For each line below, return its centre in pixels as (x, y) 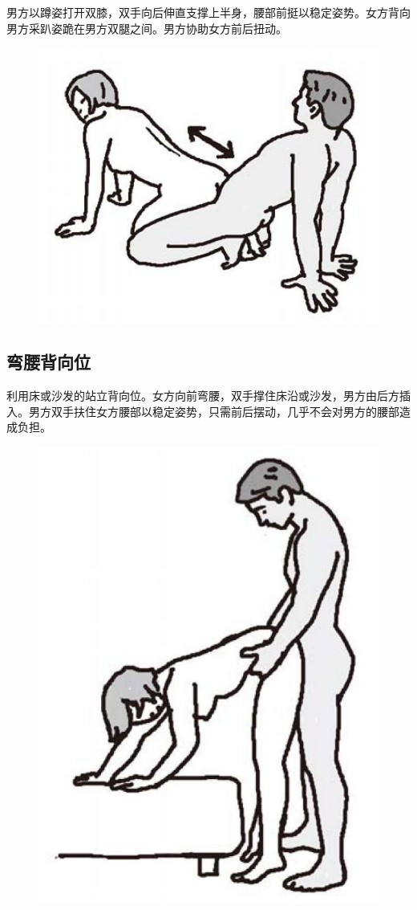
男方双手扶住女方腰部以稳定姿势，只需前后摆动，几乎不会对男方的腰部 (214, 411)
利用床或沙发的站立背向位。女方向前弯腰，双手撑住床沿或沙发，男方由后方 (203, 396)
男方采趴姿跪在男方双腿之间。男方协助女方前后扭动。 (147, 28)
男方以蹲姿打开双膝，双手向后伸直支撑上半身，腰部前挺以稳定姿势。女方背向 (208, 12)
